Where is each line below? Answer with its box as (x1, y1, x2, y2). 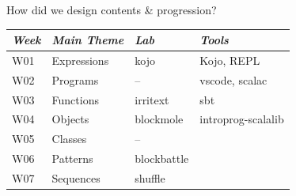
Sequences (51, 170, 101, 186)
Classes (51, 130, 87, 147)
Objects (51, 111, 89, 127)
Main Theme (51, 32, 124, 48)
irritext (135, 91, 169, 107)
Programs (51, 71, 99, 88)
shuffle (135, 170, 165, 186)
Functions (51, 91, 99, 107)
